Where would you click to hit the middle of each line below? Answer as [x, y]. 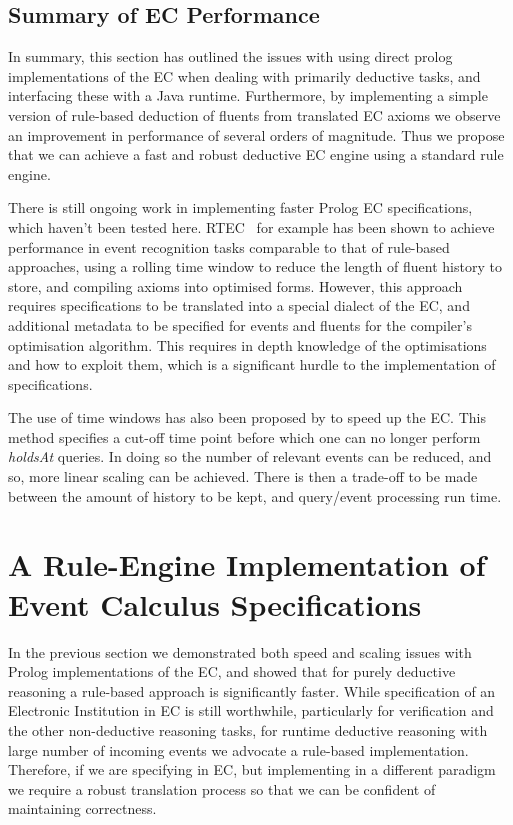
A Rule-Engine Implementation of [247, 564]
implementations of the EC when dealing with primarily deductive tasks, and [244, 75]
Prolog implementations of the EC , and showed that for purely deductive [232, 671]
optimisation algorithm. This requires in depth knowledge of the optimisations [247, 344]
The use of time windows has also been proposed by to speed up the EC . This [247, 417]
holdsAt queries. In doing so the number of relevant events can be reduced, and [250, 456]
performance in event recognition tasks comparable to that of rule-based [229, 246]
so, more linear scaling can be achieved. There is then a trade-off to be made [243, 476]
